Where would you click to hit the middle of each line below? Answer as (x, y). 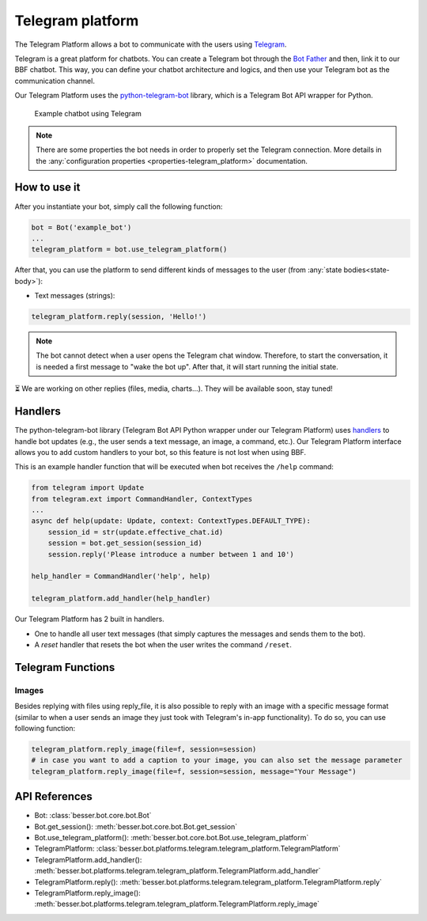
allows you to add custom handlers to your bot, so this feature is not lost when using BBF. (161, 452)
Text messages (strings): (75, 296)
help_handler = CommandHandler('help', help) (121, 576)
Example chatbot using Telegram (88, 113)
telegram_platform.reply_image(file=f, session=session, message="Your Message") (194, 771)
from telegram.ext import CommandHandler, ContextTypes (142, 499)
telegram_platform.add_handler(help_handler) (121, 599)
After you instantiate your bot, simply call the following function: (119, 207)
